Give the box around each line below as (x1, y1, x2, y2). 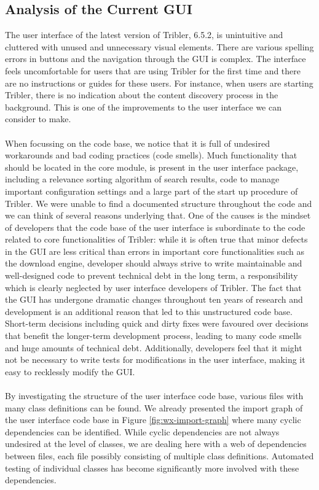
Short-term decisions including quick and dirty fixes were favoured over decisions (5, 317, 309, 330)
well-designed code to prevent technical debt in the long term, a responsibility (5, 269, 298, 282)
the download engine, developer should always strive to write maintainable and (5, 257, 302, 270)
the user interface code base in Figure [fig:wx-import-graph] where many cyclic (5, 413, 301, 426)
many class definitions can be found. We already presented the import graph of (5, 401, 303, 414)
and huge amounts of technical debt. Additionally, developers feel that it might (5, 341, 302, 354)
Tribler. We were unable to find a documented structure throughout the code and (5, 196, 312, 209)
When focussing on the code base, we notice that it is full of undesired (5, 136, 270, 149)
